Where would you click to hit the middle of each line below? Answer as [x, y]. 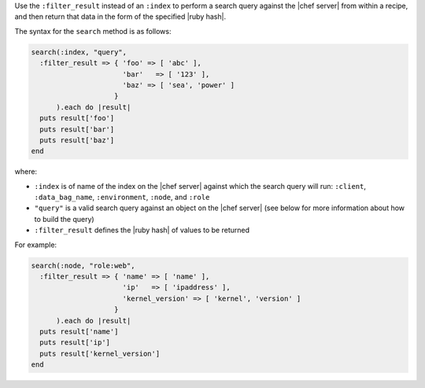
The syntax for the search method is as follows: [93, 31]
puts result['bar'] [77, 129]
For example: [36, 245]
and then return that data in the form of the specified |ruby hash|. [120, 17]
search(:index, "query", [79, 52]
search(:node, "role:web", [83, 265]
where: [26, 172]
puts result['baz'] [77, 140]
